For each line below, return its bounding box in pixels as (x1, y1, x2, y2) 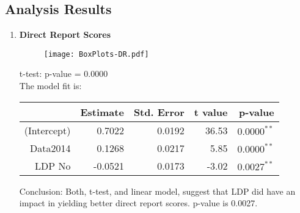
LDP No (34, 158, 71, 173)
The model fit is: (19, 79, 82, 92)
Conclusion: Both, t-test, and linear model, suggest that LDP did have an (19, 184, 296, 197)
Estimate (80, 104, 124, 119)
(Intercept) (24, 123, 71, 137)
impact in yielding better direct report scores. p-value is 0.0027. (19, 197, 258, 209)
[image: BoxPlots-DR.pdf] (43, 49, 149, 59)
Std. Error (133, 104, 185, 119)
